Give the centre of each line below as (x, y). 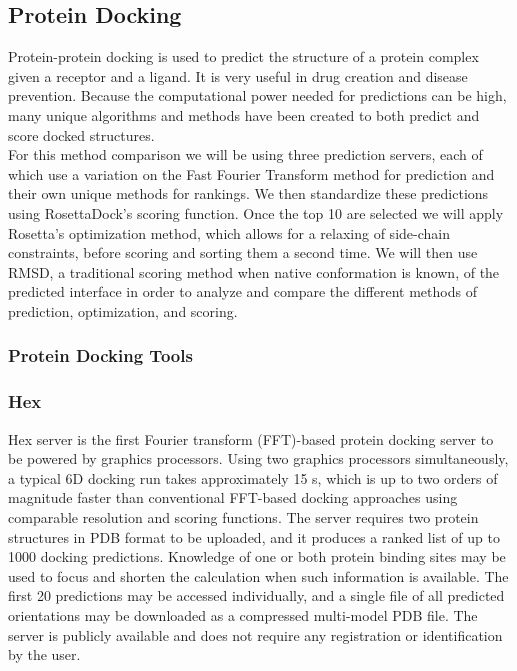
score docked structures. (81, 134)
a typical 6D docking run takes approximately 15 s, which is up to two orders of (253, 477)
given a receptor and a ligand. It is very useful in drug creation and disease (238, 75)
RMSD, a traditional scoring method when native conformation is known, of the (254, 271)
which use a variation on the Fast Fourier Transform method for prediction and (251, 173)
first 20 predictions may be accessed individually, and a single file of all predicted (256, 595)
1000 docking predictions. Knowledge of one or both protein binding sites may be (257, 556)
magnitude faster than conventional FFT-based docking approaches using (233, 497)
